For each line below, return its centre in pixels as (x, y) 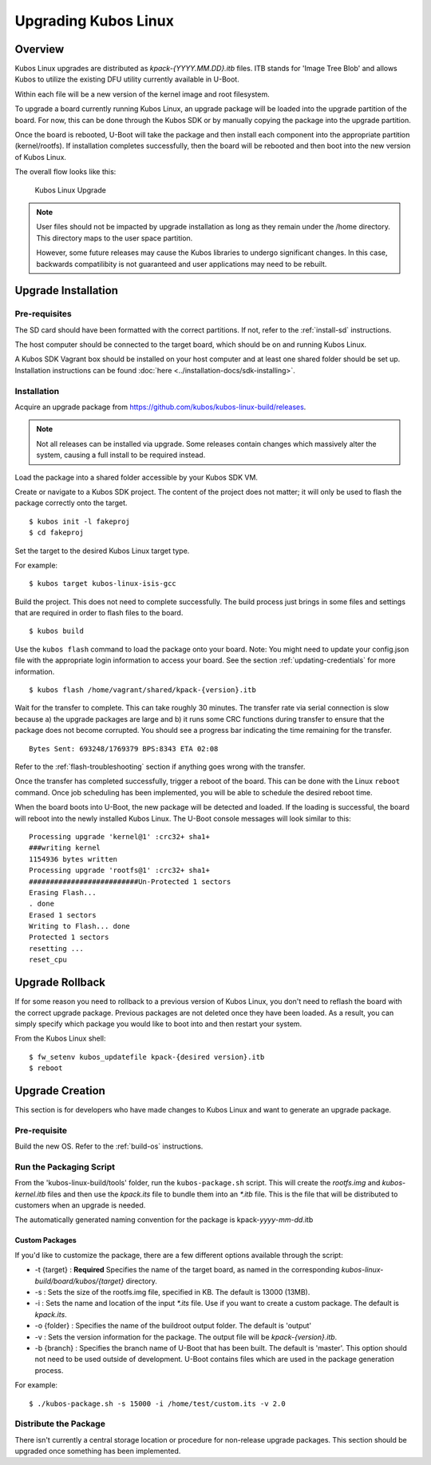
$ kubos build (56, 631)
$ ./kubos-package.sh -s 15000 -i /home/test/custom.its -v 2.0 (158, 1403)
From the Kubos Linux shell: (61, 1038)
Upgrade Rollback (60, 983)
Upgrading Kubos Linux (95, 21)
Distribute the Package (60, 1424)
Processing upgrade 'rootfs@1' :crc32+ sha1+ (120, 870)
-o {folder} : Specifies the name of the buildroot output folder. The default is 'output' (173, 1326)
